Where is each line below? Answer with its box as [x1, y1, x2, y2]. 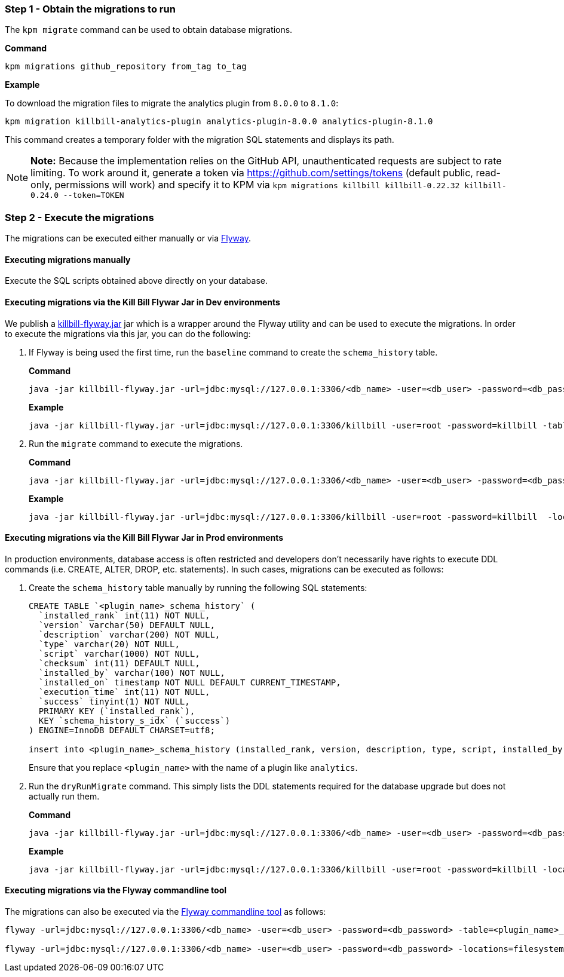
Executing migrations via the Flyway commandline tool [5, 885, 227, 896]
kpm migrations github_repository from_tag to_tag [5, 62, 247, 72]
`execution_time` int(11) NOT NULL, [38, 687, 210, 697]
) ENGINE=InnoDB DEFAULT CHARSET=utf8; [29, 725, 215, 735]
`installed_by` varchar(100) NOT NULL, [38, 667, 225, 678]
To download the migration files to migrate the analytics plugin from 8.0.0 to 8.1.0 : [5, 98, 339, 109]
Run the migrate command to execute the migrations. [29, 438, 243, 449]
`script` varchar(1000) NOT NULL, [38, 648, 200, 659]
